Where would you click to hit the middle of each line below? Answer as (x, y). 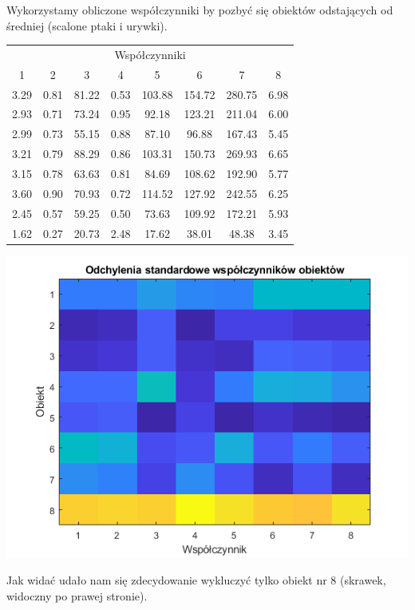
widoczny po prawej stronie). (77, 595)
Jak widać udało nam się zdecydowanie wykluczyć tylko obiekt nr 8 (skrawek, (196, 580)
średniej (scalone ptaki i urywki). (87, 25)
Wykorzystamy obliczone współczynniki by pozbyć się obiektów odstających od (200, 10)
